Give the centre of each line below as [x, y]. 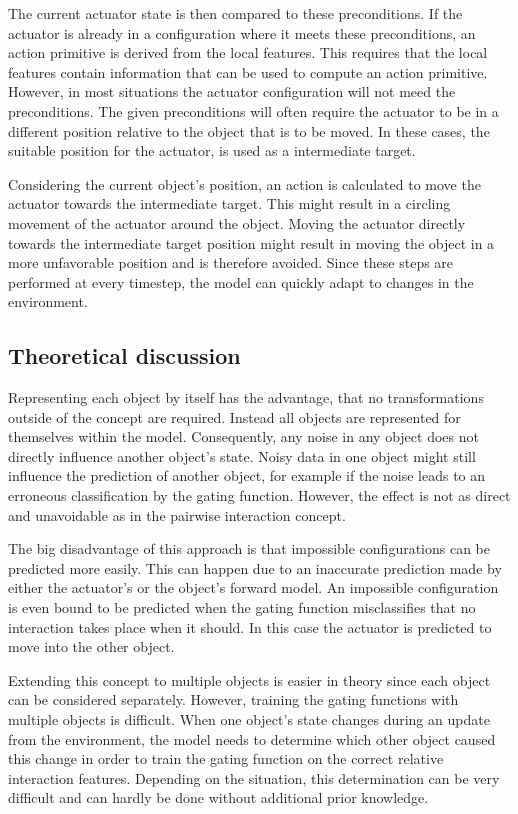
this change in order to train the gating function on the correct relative [226, 758]
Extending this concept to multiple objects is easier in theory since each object [249, 679]
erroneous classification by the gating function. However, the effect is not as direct [259, 495]
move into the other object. [91, 646]
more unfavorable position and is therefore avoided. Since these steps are [231, 262]
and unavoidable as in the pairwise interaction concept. [177, 514]
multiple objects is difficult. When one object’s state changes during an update [249, 719]
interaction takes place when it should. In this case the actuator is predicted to [250, 626]
